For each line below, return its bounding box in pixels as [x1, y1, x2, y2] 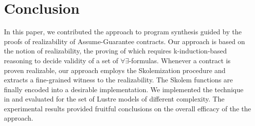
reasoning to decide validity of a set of [4, 55, 119, 65]
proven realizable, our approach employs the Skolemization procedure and [4, 65, 226, 75]
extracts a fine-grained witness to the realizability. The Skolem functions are [4, 75, 233, 85]
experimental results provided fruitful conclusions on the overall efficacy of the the [4, 103, 251, 113]
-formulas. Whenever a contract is [128, 55, 231, 65]
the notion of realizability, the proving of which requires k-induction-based [4, 46, 227, 56]
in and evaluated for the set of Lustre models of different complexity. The [4, 94, 225, 104]
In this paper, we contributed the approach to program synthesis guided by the [4, 26, 242, 37]
